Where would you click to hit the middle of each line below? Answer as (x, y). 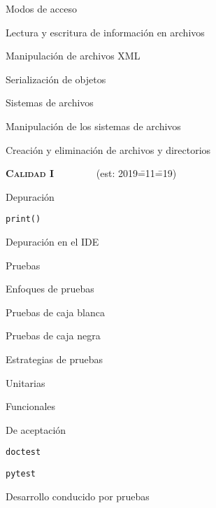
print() (23, 219)
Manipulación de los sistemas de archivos (93, 126)
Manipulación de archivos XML (73, 56)
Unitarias (26, 382)
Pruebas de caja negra (53, 336)
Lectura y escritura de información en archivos (105, 32)
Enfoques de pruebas (50, 289)
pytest (21, 474)
